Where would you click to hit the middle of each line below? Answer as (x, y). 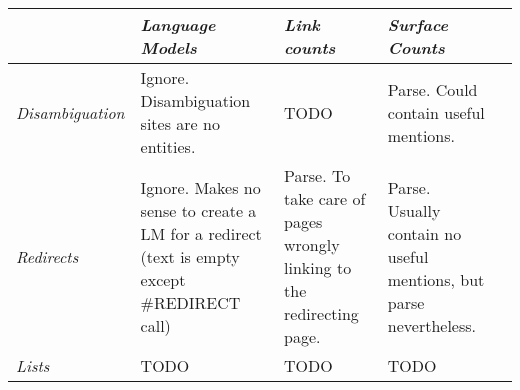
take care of (325, 198)
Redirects (47, 256)
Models (168, 47)
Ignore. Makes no (200, 187)
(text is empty (190, 256)
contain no (424, 233)
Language (178, 24)
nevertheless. (431, 325)
